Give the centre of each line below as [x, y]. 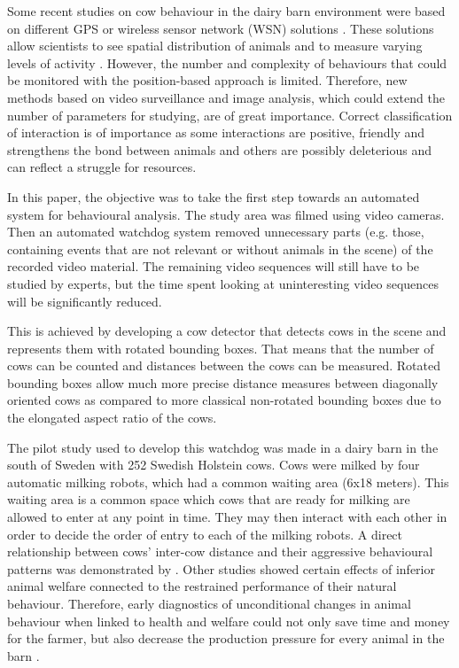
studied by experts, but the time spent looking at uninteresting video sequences [223, 283]
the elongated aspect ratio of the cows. [112, 418]
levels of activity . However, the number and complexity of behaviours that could [227, 62]
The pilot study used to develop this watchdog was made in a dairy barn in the [223, 447]
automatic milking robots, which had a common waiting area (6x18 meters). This [228, 482]
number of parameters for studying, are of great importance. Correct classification [230, 115]
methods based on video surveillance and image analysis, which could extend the [226, 97]
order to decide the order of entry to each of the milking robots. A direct [205, 534]
